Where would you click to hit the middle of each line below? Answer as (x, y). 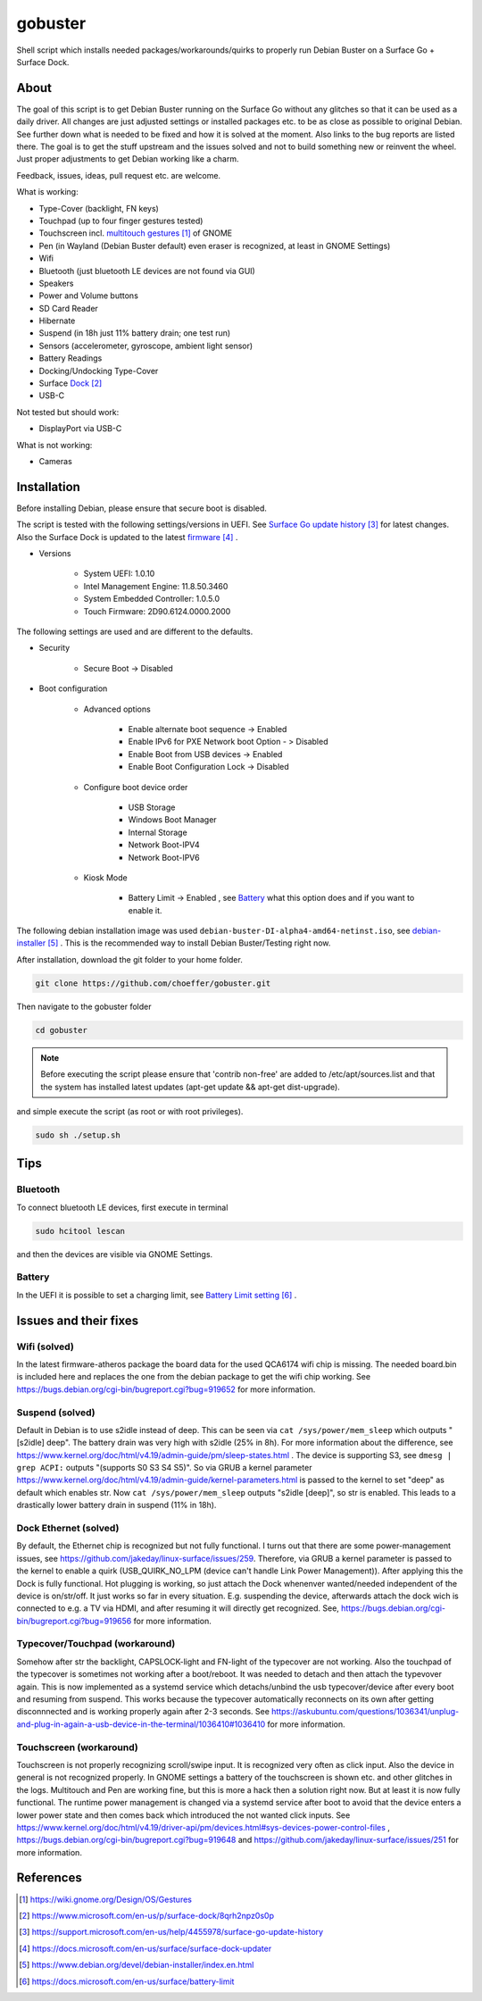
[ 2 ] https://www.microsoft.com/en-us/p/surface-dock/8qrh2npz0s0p (146, 1915)
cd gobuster (62, 1030)
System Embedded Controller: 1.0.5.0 (152, 599)
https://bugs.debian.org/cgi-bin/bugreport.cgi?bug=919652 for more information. (166, 1389)
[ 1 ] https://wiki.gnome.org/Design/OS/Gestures (105, 1899)
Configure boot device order (136, 787)
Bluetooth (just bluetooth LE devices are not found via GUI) (147, 271)
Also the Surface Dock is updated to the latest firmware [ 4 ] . (127, 537)
